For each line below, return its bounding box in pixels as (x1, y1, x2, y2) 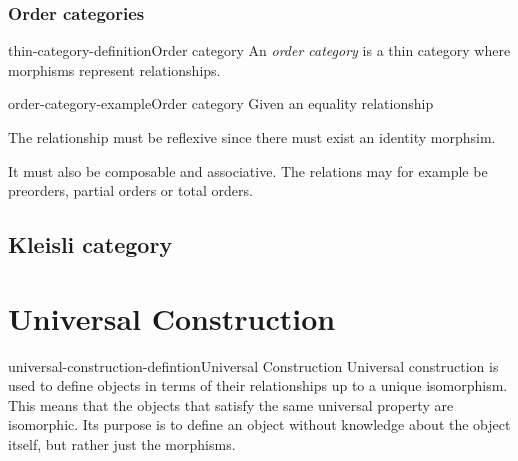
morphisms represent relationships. (8, 59, 221, 80)
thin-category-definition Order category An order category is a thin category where (8, 40, 511, 61)
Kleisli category (8, 229, 173, 260)
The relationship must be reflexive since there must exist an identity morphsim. (8, 127, 496, 147)
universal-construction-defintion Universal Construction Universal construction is (8, 355, 499, 376)
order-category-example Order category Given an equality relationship (8, 93, 434, 114)
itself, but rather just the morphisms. (8, 434, 236, 455)
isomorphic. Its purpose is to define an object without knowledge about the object (8, 414, 511, 435)
